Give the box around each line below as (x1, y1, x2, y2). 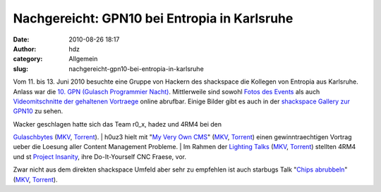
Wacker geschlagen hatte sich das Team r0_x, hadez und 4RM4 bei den (13, 120, 222, 128)
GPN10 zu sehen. (13, 107, 64, 115)
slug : (13, 64, 28, 73)
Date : (13, 35, 30, 44)
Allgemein (68, 55, 98, 63)
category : (13, 55, 43, 63)
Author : (13, 44, 37, 53)
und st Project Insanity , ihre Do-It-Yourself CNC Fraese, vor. (13, 152, 187, 161)
